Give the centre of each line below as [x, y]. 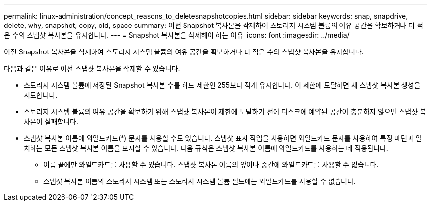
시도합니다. [41, 95]
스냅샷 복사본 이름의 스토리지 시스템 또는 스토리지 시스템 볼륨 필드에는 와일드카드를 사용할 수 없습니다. [200, 181]
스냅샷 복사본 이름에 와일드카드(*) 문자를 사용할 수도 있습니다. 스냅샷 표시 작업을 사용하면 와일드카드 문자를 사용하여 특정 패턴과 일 [223, 138]
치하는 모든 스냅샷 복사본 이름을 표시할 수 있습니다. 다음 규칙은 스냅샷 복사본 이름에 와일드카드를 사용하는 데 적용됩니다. [206, 148]
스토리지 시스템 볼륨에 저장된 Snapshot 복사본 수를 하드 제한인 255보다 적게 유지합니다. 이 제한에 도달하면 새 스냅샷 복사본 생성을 [222, 85]
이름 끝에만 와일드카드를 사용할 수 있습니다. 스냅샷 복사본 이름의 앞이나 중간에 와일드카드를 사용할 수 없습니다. [211, 165]
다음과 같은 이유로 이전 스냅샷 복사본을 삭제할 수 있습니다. [92, 68]
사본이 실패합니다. [51, 121]
